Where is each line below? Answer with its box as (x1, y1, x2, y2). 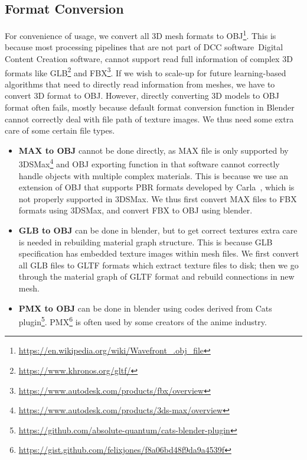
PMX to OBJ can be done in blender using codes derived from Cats (18, 302, 272, 314)
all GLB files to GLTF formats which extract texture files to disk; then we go (18, 258, 299, 271)
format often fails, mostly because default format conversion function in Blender (5, 101, 295, 114)
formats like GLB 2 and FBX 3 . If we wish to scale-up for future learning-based (5, 64, 286, 79)
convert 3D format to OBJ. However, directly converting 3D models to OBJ (5, 89, 279, 102)
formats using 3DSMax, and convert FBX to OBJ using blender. (18, 204, 253, 216)
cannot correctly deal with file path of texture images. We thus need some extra (5, 112, 294, 125)
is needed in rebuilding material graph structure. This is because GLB (18, 235, 273, 248)
